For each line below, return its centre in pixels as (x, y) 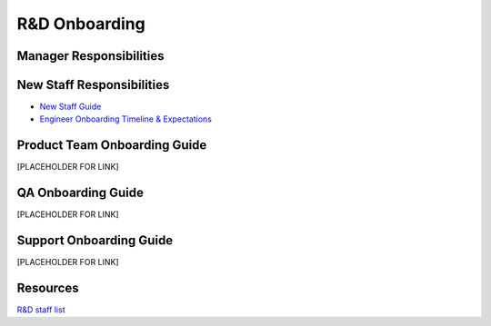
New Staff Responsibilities (93, 85)
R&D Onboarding (81, 24)
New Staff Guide (70, 107)
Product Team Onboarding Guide (112, 145)
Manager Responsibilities (90, 56)
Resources (48, 288)
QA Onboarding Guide (80, 193)
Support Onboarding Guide (95, 241)
